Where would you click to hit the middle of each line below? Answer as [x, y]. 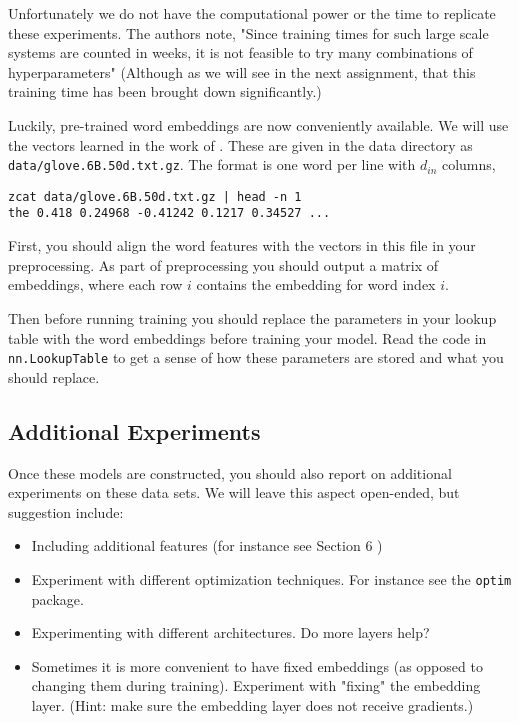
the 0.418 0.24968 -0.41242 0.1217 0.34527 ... [169, 213]
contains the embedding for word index [316, 284]
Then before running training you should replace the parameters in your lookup [252, 317]
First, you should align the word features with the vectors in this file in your [242, 245]
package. [57, 598]
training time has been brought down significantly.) [165, 91]
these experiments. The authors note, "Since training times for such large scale [248, 32]
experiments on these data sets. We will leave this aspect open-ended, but [234, 492]
